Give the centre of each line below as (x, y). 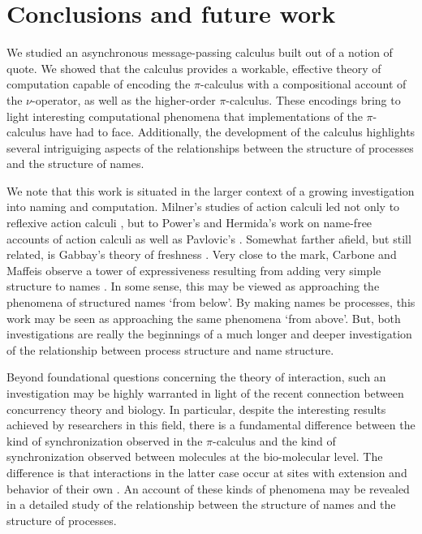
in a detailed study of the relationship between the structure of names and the (201, 504)
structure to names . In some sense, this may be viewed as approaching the (193, 286)
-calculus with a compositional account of (304, 84)
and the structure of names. (75, 164)
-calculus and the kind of (274, 440)
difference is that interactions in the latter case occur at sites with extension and (207, 472)
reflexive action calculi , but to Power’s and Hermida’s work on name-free (189, 223)
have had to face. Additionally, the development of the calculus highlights (232, 132)
